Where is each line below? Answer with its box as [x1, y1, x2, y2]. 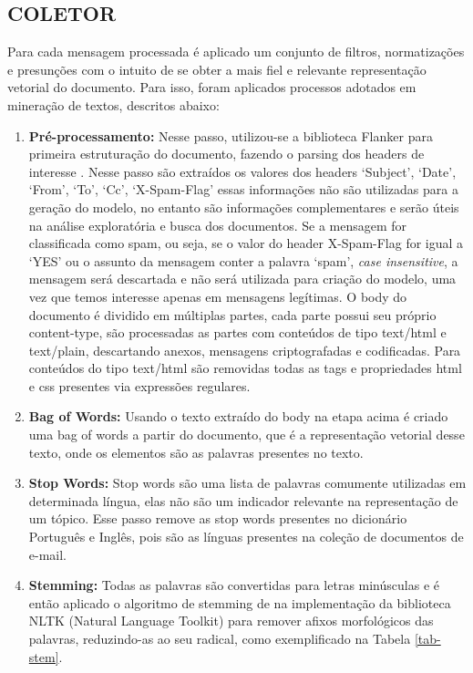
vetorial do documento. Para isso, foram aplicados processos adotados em [7, 78, 416, 97]
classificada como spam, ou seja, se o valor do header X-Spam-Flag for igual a [28, 233, 464, 253]
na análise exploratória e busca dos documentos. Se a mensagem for [28, 215, 407, 234]
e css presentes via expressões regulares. [28, 376, 251, 395]
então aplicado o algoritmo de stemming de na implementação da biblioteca [28, 593, 451, 612]
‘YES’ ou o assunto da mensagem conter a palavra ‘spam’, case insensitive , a [28, 251, 458, 270]
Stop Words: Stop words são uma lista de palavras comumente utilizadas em [28, 473, 467, 492]
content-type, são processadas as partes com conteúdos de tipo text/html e [28, 323, 447, 342]
